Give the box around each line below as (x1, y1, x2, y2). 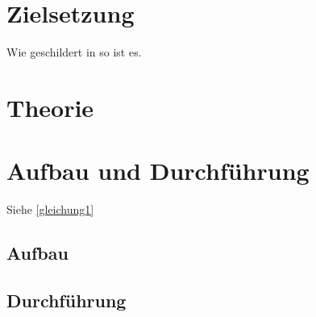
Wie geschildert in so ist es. (6, 44, 142, 60)
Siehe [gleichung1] (6, 201, 94, 218)
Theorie (6, 90, 94, 123)
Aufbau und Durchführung (6, 154, 310, 187)
